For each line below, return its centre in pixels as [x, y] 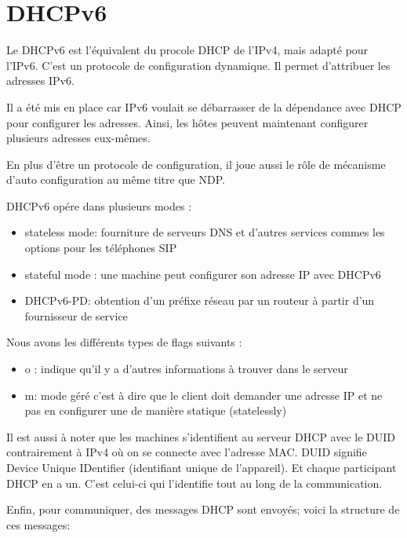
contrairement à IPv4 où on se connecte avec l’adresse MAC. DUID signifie [187, 452]
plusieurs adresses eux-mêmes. [78, 138]
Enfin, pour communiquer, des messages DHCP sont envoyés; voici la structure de [203, 509]
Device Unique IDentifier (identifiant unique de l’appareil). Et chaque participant [202, 467]
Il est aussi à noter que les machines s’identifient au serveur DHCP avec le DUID [201, 436]
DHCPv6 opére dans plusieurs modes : [99, 205]
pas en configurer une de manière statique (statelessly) [156, 410]
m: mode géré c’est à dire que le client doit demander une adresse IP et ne [203, 395]
